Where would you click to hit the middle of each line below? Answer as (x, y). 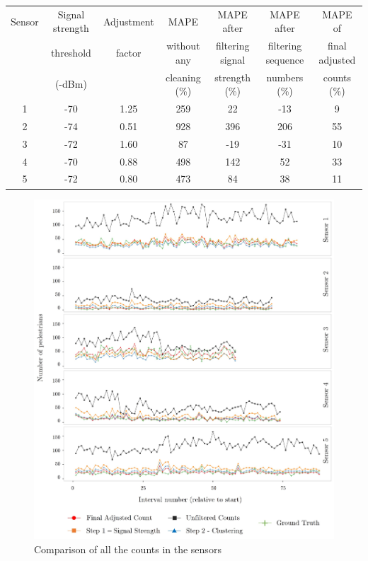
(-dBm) (71, 84)
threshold (71, 52)
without (183, 46)
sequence (285, 59)
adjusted (337, 59)
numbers (285, 77)
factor (129, 52)
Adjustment (128, 21)
